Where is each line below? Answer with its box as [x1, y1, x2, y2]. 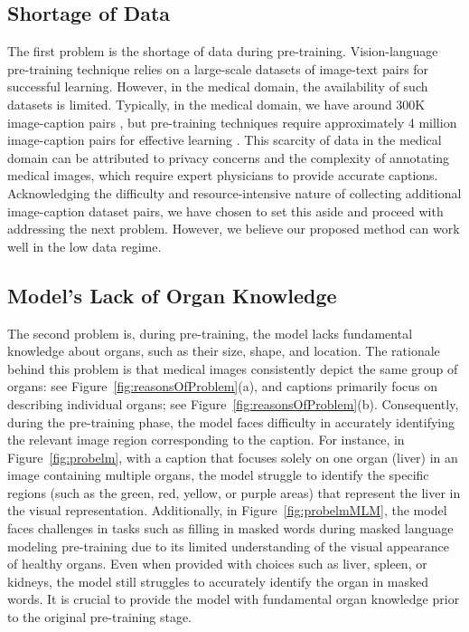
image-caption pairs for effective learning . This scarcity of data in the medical [7, 130, 442, 149]
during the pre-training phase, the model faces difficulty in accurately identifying [7, 412, 455, 431]
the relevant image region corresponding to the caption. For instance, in [7, 430, 405, 449]
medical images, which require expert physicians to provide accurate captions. [7, 166, 438, 185]
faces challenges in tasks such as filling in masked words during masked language [7, 519, 454, 538]
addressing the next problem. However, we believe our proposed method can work [7, 219, 460, 238]
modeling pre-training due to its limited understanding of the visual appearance [7, 536, 449, 555]
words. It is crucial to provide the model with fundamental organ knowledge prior [7, 589, 460, 608]
